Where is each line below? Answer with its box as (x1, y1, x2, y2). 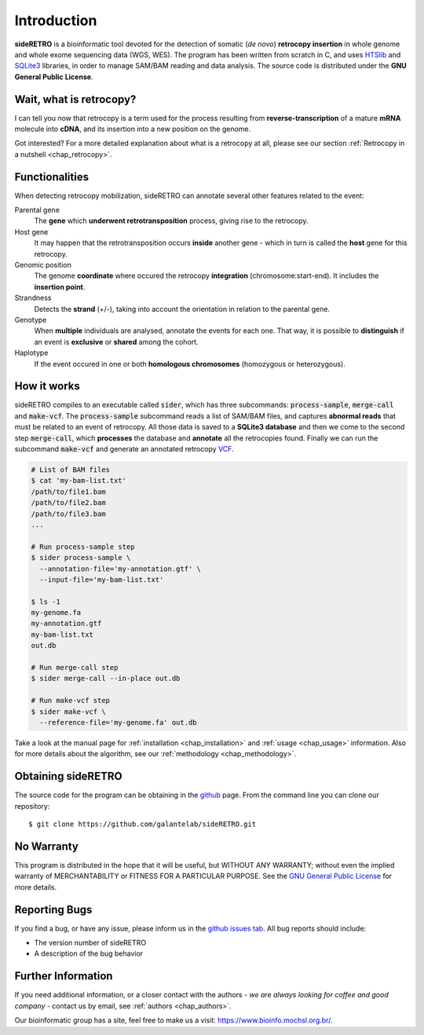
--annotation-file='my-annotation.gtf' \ (39, 564, 202, 573)
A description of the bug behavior (34, 949, 144, 958)
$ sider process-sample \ (31, 554, 131, 562)
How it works (14, 379, 80, 393)
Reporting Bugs (14, 903, 93, 916)
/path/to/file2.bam (31, 499, 106, 507)
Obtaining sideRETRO (14, 770, 122, 783)
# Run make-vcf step (31, 696, 110, 705)
